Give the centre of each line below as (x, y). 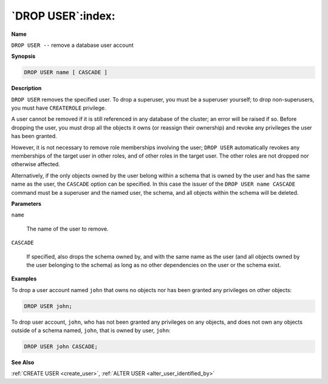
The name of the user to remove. (67, 229)
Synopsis (23, 56)
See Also (23, 363)
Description (26, 88)
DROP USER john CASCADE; (61, 347)
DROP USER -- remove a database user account (72, 45)
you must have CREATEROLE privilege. (59, 108)
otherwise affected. (36, 164)
